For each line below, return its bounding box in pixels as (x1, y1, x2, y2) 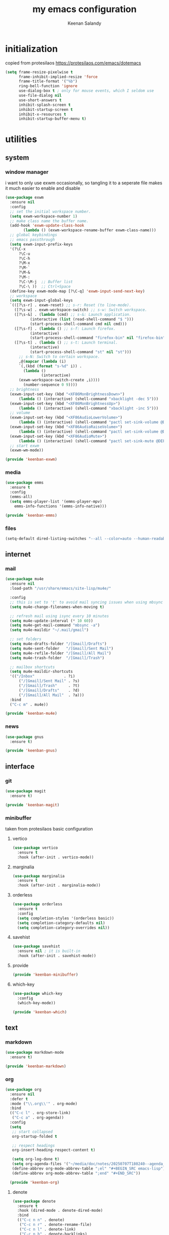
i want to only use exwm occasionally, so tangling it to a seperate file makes (5, 180, 162, 186)
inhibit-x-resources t (18, 112, 66, 117)
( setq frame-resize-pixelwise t (5, 70, 73, 75)
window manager (5, 168, 49, 175)
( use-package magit (5, 788, 46, 794)
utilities (5, 133, 37, 145)
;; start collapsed (12, 1129, 53, 1134)
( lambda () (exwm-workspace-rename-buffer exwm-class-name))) (23, 228, 156, 233)
